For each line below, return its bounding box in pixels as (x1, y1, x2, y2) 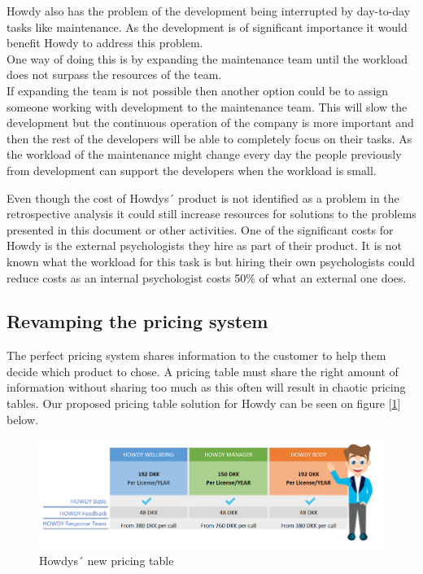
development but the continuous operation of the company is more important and (7, 114, 414, 131)
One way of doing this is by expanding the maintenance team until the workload (7, 50, 408, 67)
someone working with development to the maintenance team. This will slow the (7, 98, 408, 115)
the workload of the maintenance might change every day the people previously (7, 146, 402, 163)
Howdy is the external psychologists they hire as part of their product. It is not (7, 237, 402, 254)
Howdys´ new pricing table (39, 552, 174, 569)
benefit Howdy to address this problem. (7, 34, 203, 51)
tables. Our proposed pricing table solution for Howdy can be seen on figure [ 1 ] (7, 395, 401, 412)
